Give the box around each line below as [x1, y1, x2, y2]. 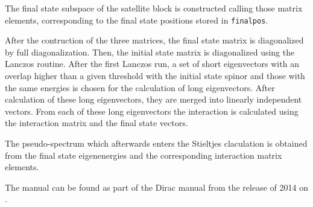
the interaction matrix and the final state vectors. [5, 116, 188, 129]
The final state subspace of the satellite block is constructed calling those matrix [5, 2, 303, 14]
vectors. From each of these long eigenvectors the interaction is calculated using [5, 104, 299, 117]
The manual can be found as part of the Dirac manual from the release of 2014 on [5, 180, 308, 193]
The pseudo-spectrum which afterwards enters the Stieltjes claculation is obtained [5, 137, 308, 149]
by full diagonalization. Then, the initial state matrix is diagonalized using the [5, 45, 295, 58]
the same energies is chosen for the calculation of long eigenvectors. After [5, 81, 275, 94]
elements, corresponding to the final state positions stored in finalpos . [5, 13, 268, 26]
